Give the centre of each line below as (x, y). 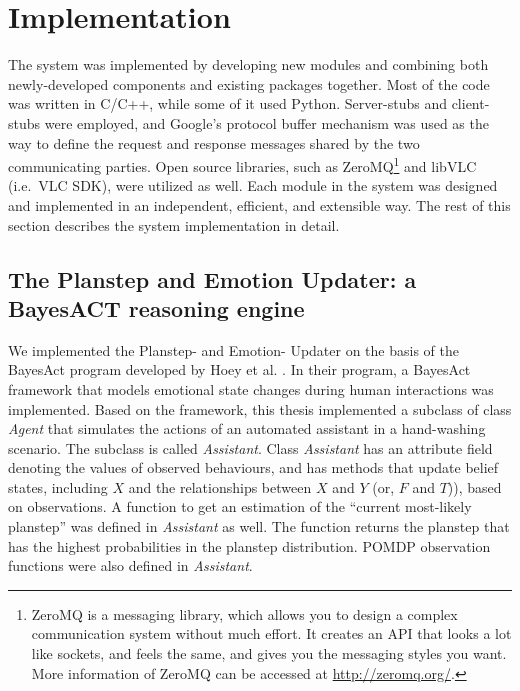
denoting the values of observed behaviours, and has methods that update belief (253, 467)
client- (470, 103)
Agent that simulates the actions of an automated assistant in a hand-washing (247, 428)
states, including (58, 486)
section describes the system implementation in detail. (174, 224)
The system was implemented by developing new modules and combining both (248, 64)
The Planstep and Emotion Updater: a (212, 278)
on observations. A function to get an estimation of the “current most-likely (240, 506)
